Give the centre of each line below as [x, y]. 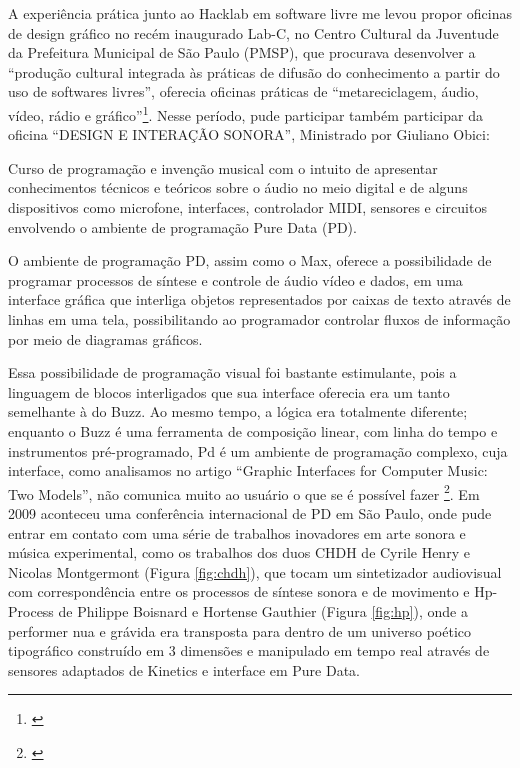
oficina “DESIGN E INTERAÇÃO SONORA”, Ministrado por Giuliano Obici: [249, 134]
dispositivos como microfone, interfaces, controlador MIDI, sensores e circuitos [247, 207]
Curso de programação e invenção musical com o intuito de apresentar [223, 167]
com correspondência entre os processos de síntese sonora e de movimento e [239, 591]
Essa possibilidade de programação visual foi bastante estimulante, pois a [232, 372]
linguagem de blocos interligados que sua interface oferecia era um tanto [229, 391]
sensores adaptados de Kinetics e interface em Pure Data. [184, 669]
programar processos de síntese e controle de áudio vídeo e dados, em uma [235, 279]
